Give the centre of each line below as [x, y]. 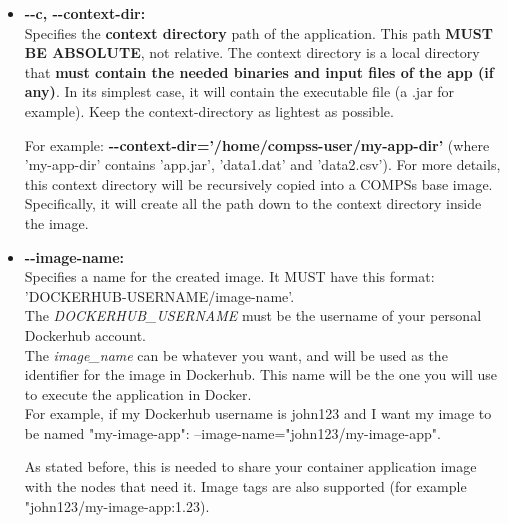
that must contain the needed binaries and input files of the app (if [259, 71]
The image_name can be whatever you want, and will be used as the [236, 354]
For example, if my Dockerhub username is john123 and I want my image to [258, 413]
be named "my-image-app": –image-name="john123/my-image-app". [232, 432]
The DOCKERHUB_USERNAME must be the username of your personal [253, 315]
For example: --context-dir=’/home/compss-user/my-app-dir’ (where [257, 144]
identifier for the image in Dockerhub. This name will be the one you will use [260, 374]
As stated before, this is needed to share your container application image [250, 466]
